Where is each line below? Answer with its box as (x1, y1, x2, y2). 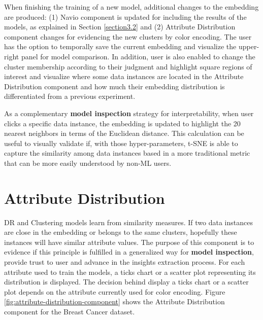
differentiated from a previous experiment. (4, 91, 136, 101)
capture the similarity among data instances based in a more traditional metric (4, 148, 250, 158)
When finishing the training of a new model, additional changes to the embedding (4, 2, 259, 12)
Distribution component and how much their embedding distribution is (4, 81, 225, 91)
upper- (238, 41, 259, 52)
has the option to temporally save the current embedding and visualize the (4, 41, 237, 52)
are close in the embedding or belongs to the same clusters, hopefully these (4, 227, 237, 237)
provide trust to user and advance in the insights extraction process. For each (4, 257, 245, 267)
